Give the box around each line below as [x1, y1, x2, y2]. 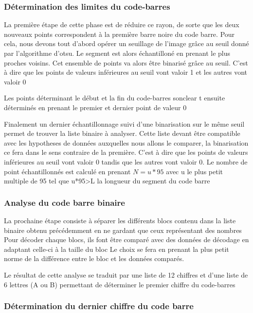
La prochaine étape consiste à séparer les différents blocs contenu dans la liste [4, 215, 236, 225]
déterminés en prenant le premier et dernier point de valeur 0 [4, 102, 187, 112]
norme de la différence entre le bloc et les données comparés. [4, 253, 184, 264]
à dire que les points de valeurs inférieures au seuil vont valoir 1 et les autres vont [4, 67, 248, 77]
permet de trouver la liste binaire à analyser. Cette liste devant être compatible [4, 128, 240, 138]
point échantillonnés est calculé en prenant [4, 166, 131, 176]
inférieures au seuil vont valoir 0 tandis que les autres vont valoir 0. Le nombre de [4, 156, 248, 166]
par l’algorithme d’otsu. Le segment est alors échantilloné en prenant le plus [4, 48, 231, 58]
